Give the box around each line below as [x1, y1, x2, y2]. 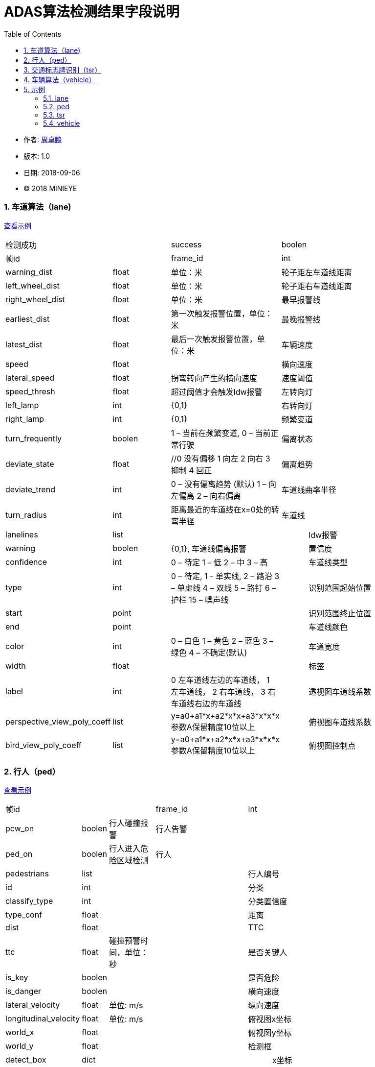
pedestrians [5, 869, 49, 879]
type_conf [5, 910, 43, 920]
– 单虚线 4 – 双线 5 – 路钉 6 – [171, 582, 276, 593]
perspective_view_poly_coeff [5, 716, 111, 727]
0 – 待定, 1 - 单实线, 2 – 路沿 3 [171, 571, 280, 581]
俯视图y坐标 [248, 1028, 292, 1038]
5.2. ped [43, 102, 69, 111]
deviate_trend [5, 484, 55, 494]
